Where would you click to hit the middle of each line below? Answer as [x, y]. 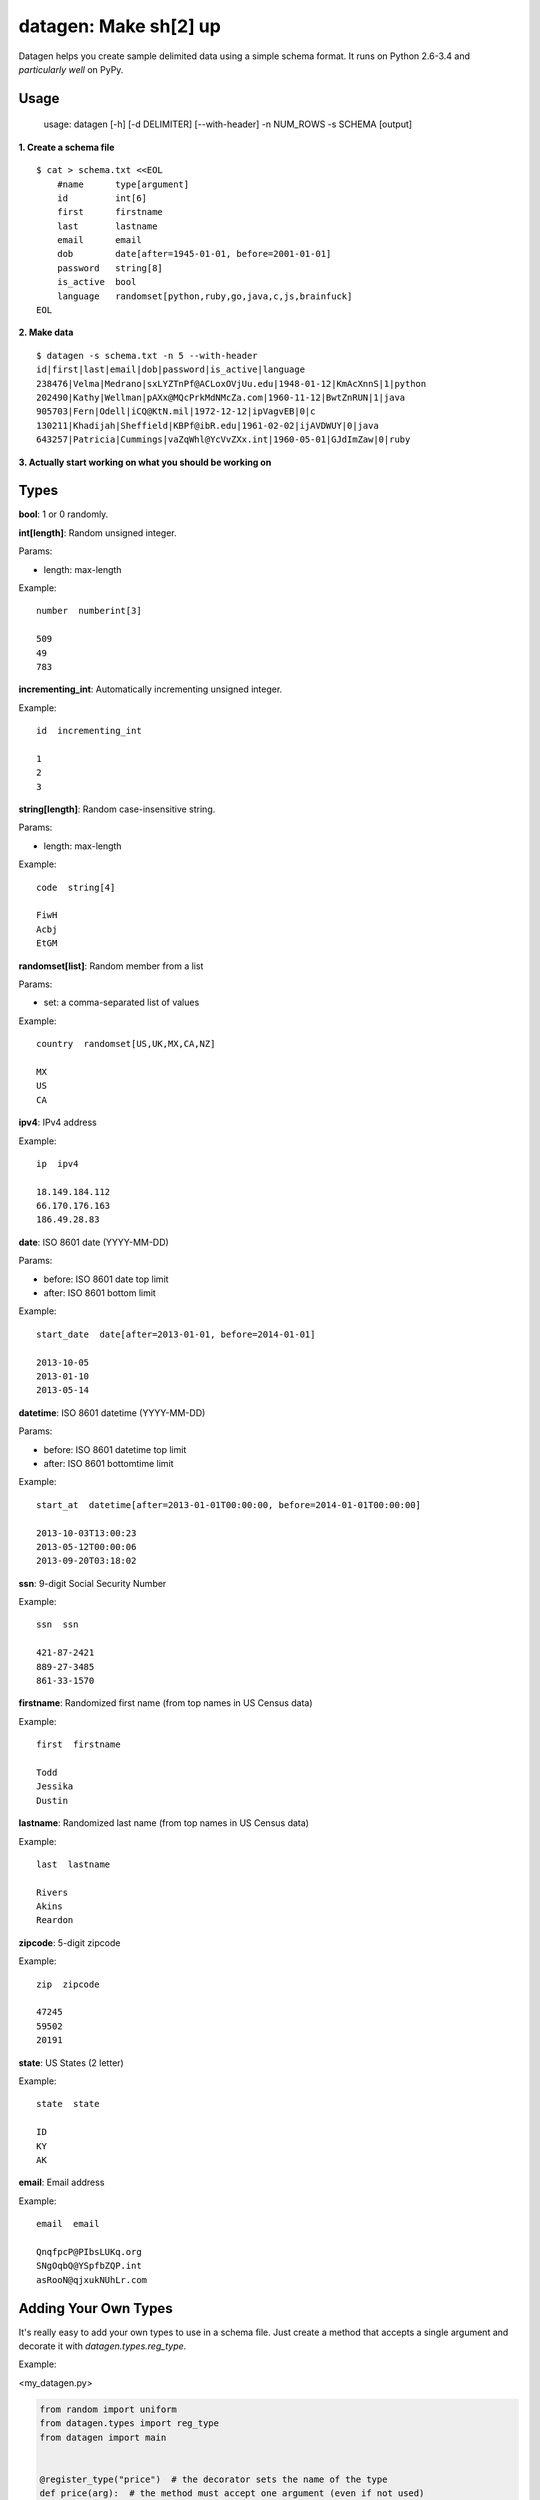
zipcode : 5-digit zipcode [69, 1942]
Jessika [55, 1786]
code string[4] [76, 887]
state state [68, 2104]
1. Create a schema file [66, 147]
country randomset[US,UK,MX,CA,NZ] [126, 1044]
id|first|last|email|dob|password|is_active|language [170, 369]
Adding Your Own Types [96, 2308]
